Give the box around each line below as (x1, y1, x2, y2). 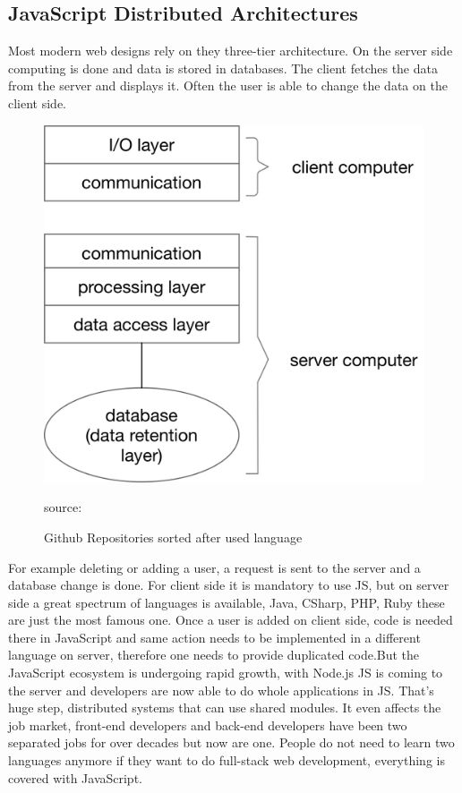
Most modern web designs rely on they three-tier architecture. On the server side (8, 41, 453, 60)
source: (44, 498, 82, 516)
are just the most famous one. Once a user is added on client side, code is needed (8, 610, 453, 629)
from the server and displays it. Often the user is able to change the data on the (8, 76, 448, 95)
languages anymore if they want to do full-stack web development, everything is (8, 751, 445, 770)
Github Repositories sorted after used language (44, 527, 303, 546)
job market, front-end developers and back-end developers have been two (8, 715, 407, 734)
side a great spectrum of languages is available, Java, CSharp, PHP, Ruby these (8, 593, 445, 611)
